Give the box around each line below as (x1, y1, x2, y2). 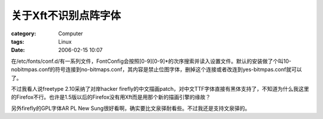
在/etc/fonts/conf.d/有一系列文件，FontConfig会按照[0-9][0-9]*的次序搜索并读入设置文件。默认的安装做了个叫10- (11, 57, 292, 65)
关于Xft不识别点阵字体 (11, 9, 121, 22)
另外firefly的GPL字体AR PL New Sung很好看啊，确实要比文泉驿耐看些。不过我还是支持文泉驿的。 (11, 105, 251, 112)
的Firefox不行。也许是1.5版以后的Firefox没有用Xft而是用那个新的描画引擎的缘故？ (11, 93, 211, 101)
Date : (11, 47, 25, 54)
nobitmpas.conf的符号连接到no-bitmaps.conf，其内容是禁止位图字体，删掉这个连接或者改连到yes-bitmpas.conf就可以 (11, 66, 302, 73)
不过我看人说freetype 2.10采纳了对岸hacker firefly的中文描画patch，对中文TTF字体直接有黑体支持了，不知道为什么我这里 (11, 85, 309, 92)
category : (11, 30, 36, 37)
